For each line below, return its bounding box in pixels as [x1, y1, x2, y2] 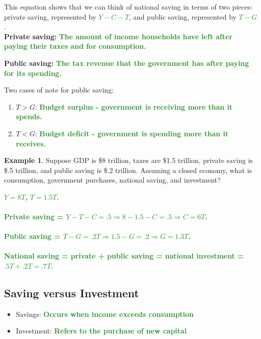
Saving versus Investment [4, 285, 139, 301]
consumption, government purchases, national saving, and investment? [4, 175, 221, 185]
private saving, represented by [4, 11, 97, 22]
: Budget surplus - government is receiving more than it [35, 101, 233, 112]
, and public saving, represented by [129, 11, 237, 22]
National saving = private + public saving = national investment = [4, 250, 244, 261]
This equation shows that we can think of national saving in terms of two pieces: [4, 2, 252, 12]
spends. [16, 111, 42, 122]
